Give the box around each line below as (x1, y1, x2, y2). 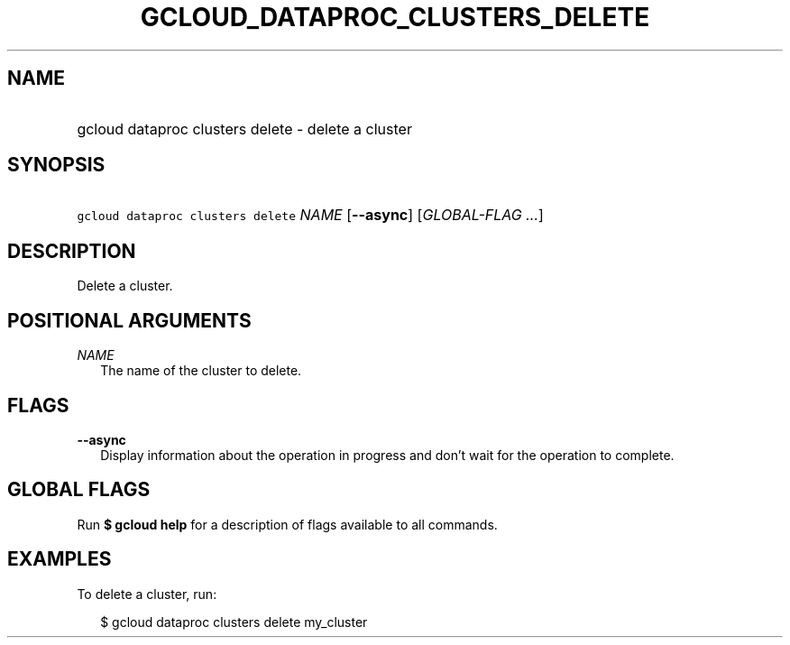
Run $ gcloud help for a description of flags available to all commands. (77, 516, 498, 532)
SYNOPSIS (7, 153, 106, 177)
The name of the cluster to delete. (100, 363, 302, 379)
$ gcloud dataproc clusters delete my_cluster (100, 613, 368, 630)
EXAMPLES (7, 548, 112, 571)
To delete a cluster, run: (77, 585, 217, 602)
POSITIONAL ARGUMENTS (7, 309, 252, 332)
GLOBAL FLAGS (7, 478, 151, 502)
